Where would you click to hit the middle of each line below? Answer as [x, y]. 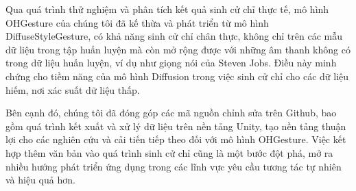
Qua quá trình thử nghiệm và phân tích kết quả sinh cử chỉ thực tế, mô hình [167, 9]
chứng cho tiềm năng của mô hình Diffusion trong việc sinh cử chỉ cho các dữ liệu [177, 76]
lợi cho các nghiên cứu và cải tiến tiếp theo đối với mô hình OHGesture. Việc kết [176, 139]
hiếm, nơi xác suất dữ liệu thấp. [73, 89]
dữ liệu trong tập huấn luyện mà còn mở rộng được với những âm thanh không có [178, 49]
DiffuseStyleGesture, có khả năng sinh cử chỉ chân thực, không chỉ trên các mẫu [174, 36]
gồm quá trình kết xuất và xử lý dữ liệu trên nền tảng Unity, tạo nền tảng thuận [176, 126]
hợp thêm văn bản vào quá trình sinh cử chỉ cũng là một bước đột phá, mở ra [169, 152]
